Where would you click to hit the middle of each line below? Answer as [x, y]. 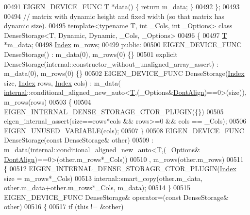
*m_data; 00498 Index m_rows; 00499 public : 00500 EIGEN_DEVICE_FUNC [123, 45]
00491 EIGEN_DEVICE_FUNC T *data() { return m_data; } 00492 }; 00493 [122, 6]
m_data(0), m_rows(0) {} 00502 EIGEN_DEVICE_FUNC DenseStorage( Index [124, 73]
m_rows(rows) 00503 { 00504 [48, 101]
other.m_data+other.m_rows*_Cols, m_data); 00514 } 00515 [97, 188]
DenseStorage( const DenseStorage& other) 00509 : [79, 140]
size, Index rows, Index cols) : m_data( [62, 82]
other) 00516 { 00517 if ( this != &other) [64, 206]
